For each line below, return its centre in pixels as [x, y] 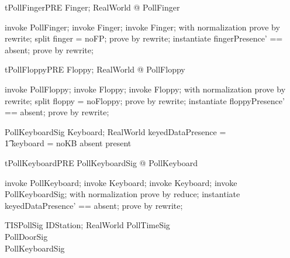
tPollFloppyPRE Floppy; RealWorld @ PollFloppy [95, 69]
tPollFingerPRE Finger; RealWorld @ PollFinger [92, 7]
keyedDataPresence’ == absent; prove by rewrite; [94, 205]
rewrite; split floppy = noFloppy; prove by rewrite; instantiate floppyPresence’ [145, 100]
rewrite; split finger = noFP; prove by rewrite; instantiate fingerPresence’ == [144, 38]
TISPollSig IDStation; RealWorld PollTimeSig [87, 225]
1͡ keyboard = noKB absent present [68, 143]
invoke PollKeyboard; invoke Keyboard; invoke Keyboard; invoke [121, 182]
